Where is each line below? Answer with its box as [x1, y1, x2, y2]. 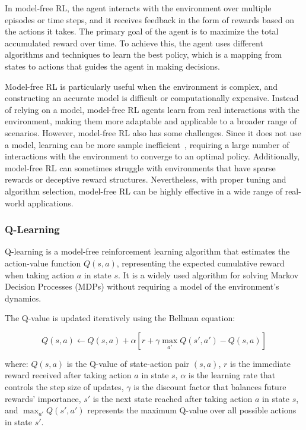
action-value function [5, 256, 81, 269]
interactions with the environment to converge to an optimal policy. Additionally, [5, 150, 300, 162]
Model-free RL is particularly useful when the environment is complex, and [5, 80, 278, 92]
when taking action [5, 268, 75, 281]
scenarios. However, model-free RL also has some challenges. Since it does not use [5, 126, 301, 139]
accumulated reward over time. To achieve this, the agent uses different [5, 36, 263, 49]
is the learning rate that [188, 369, 276, 381]
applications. [27, 196, 74, 209]
